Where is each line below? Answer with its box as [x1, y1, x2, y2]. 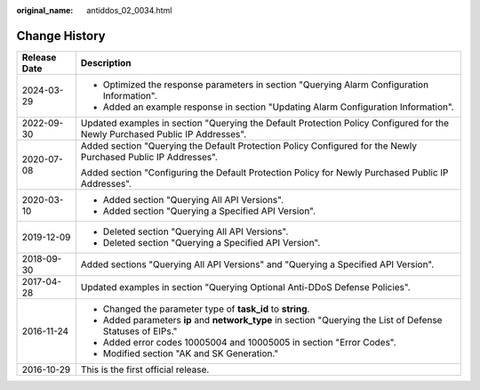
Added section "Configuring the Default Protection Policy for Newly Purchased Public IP [80, 166, 449, 178]
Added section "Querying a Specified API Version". [102, 205, 316, 217]
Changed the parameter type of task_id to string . [102, 303, 310, 315]
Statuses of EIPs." [102, 325, 178, 337]
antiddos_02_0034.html [86, 5, 172, 15]
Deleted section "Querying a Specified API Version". [102, 236, 321, 248]
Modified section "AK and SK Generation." [102, 347, 279, 360]
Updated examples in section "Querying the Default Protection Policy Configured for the [80, 117, 449, 129]
